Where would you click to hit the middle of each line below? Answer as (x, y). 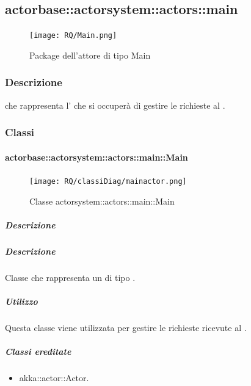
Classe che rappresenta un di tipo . (70, 277)
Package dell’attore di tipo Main (90, 55)
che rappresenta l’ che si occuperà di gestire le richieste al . (115, 105)
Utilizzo (21, 301)
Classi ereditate (38, 351)
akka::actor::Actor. (54, 377)
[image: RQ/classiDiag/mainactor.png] (108, 181)
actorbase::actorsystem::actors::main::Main (96, 157)
